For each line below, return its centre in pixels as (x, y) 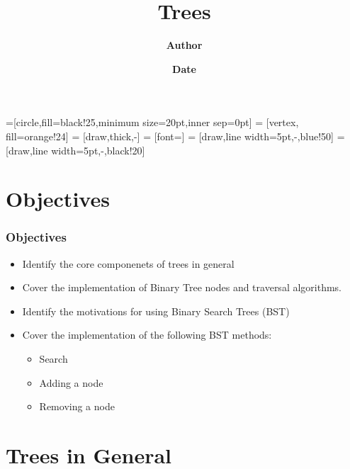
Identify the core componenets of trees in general (128, 263)
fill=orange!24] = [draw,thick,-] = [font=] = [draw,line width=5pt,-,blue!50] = (175, 136)
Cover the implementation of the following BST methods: (147, 335)
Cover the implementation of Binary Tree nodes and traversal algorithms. (182, 287)
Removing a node (77, 406)
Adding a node (71, 382)
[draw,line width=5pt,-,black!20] (75, 150)
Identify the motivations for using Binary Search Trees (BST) (156, 311)
